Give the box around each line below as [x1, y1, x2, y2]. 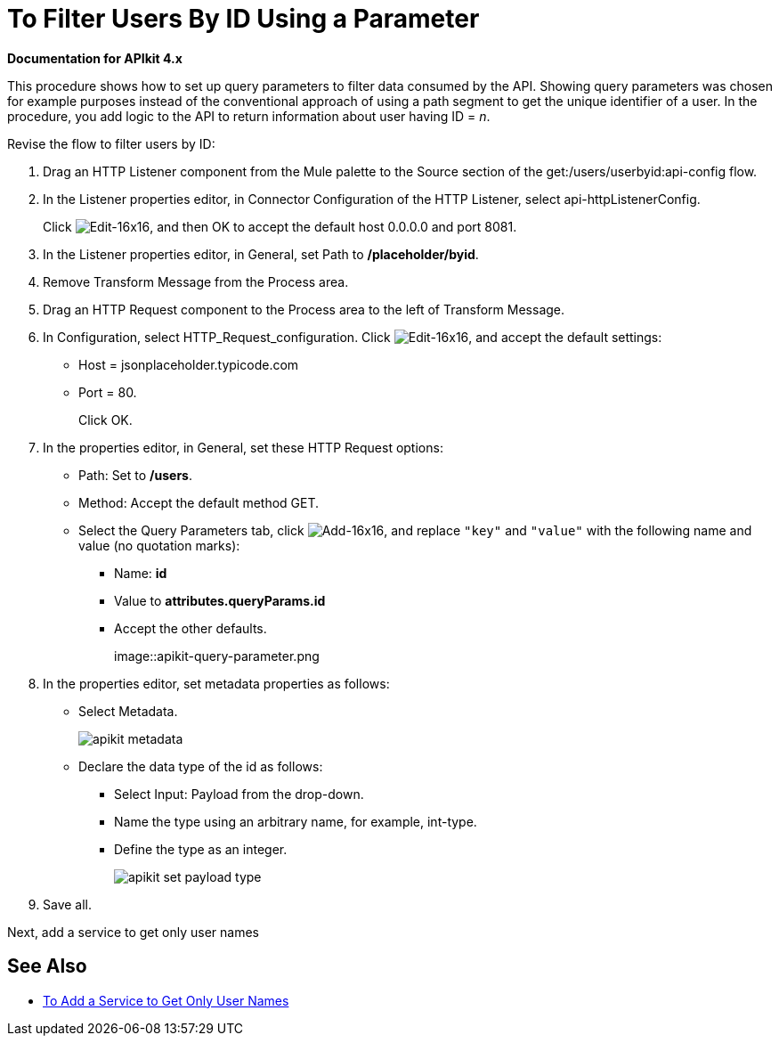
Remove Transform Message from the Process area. [43, 273, 349, 289]
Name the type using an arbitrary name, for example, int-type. [114, 813, 477, 829]
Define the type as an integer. [114, 841, 288, 857]
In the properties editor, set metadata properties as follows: [43, 675, 390, 691]
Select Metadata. [78, 703, 178, 719]
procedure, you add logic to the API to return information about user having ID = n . [7, 108, 491, 124]
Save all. [43, 896, 93, 912]
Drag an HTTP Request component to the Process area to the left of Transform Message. [43, 301, 565, 317]
